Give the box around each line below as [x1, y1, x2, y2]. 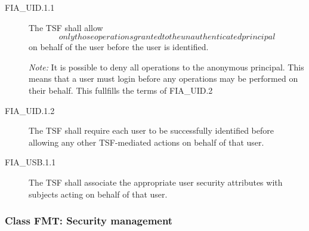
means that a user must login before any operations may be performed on [29, 72, 298, 85]
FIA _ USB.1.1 [5, 156, 56, 168]
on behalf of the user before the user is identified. [29, 41, 209, 53]
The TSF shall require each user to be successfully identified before [29, 124, 274, 137]
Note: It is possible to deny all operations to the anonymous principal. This [29, 60, 304, 73]
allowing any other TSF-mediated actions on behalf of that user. [29, 135, 264, 148]
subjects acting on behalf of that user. [29, 187, 168, 200]
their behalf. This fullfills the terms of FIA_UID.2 [29, 84, 213, 96]
